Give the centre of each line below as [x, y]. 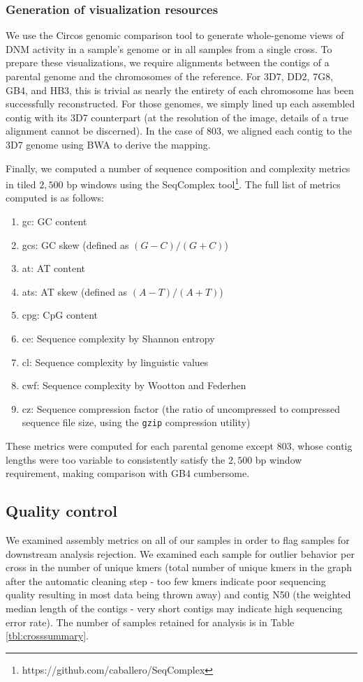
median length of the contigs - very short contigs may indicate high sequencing [174, 608]
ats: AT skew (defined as [75, 291]
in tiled [21, 184]
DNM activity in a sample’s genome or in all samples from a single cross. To [169, 48]
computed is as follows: [55, 198]
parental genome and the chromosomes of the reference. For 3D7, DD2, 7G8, [170, 76]
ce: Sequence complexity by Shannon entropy [118, 338]
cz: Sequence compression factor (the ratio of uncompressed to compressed [181, 408]
